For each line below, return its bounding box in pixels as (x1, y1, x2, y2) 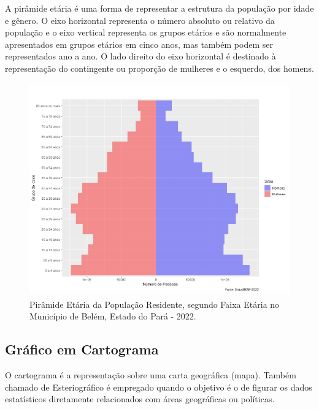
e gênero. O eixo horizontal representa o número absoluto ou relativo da (5, 13, 275, 26)
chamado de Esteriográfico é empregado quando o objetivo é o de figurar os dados (5, 380, 312, 393)
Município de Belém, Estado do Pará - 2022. (29, 310, 196, 323)
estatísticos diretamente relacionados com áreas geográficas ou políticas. (5, 392, 275, 405)
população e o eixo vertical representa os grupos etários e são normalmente (5, 26, 286, 39)
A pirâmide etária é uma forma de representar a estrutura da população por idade (5, 2, 314, 14)
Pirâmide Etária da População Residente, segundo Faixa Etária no (29, 297, 280, 310)
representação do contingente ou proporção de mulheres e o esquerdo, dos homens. (5, 61, 314, 74)
